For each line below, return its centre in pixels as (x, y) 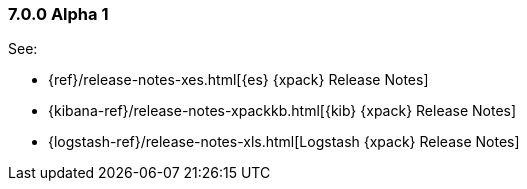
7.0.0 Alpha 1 (58, 14)
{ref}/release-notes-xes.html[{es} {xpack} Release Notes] (238, 80)
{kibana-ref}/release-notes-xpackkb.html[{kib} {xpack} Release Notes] (282, 111)
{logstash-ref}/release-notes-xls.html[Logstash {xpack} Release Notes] (284, 142)
